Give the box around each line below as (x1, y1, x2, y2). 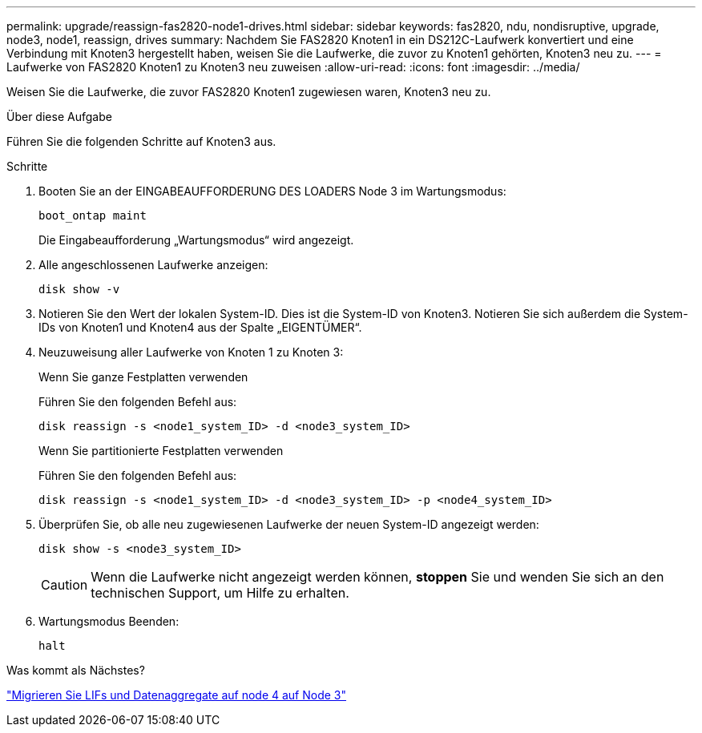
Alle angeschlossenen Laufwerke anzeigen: (38, 258, 268, 272)
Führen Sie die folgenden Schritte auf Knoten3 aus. (6, 135, 276, 148)
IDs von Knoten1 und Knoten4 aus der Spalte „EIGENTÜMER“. (38, 320, 362, 334)
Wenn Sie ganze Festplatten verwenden (38, 370, 248, 384)
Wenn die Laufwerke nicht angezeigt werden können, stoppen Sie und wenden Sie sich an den (91, 569, 664, 585)
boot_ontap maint (38, 209, 147, 222)
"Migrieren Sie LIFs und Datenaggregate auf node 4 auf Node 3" (6, 688, 346, 702)
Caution (41, 577, 88, 593)
